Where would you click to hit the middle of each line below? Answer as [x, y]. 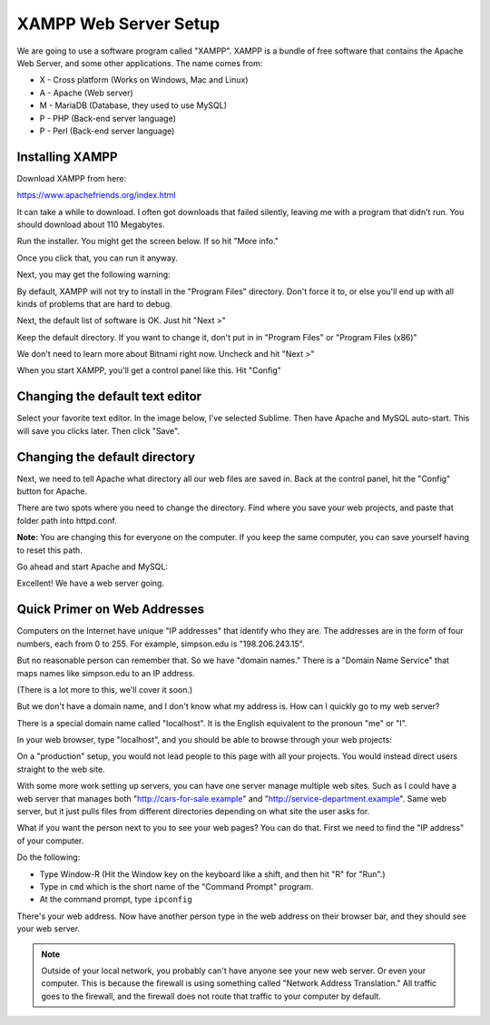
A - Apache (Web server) [86, 93]
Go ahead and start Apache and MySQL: [92, 567]
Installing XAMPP [67, 157]
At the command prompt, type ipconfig [116, 900]
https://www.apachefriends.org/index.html [96, 195]
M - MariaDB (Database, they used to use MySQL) [133, 105]
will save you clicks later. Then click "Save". [98, 430]
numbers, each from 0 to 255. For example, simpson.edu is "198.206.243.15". [161, 644]
